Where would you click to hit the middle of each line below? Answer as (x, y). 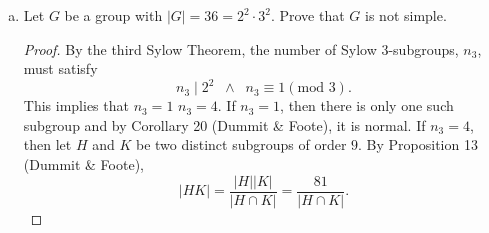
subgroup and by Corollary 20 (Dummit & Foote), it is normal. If (224, 124)
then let (47, 144)
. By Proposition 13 (418, 144)
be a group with (113, 15)
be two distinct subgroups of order (241, 144)
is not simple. (406, 15)
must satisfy (60, 68)
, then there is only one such (367, 105)
